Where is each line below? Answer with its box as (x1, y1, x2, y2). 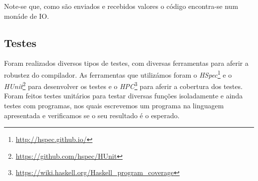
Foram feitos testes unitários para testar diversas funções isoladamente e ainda (4, 90, 243, 101)
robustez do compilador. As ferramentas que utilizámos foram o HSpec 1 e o (4, 68, 232, 80)
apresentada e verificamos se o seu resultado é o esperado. (4, 110, 180, 120)
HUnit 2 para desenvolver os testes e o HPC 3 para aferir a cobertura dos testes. (4, 80, 243, 91)
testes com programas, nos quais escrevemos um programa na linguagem (4, 100, 224, 111)
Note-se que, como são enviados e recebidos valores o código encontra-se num (4, 1, 238, 11)
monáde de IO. (4, 10, 49, 21)
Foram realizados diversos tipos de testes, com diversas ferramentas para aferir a (4, 58, 249, 68)
